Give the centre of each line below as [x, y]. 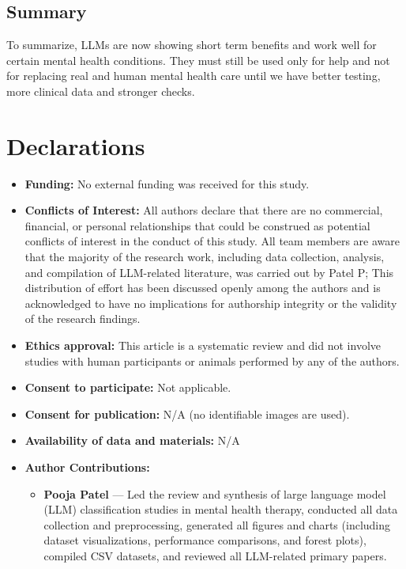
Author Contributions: [87, 467]
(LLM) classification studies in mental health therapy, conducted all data [221, 509]
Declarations [76, 145]
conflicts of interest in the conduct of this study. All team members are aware [212, 241]
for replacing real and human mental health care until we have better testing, [194, 76]
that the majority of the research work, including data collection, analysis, [205, 257]
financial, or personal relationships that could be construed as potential [197, 225]
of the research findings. [83, 319]
